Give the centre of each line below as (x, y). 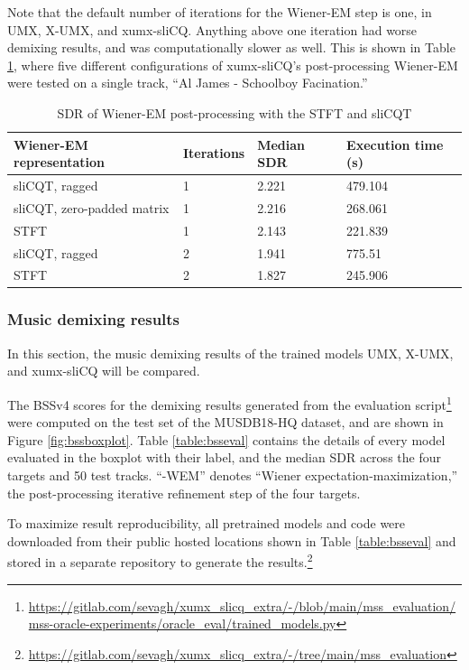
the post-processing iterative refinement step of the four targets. (184, 493)
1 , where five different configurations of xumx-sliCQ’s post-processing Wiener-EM (233, 65)
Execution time (395, 144)
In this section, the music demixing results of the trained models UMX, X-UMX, (230, 353)
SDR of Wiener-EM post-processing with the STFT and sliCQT (234, 112)
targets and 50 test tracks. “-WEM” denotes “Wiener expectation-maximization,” (233, 475)
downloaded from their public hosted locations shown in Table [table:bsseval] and (232, 540)
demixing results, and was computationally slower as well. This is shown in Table (231, 47)
